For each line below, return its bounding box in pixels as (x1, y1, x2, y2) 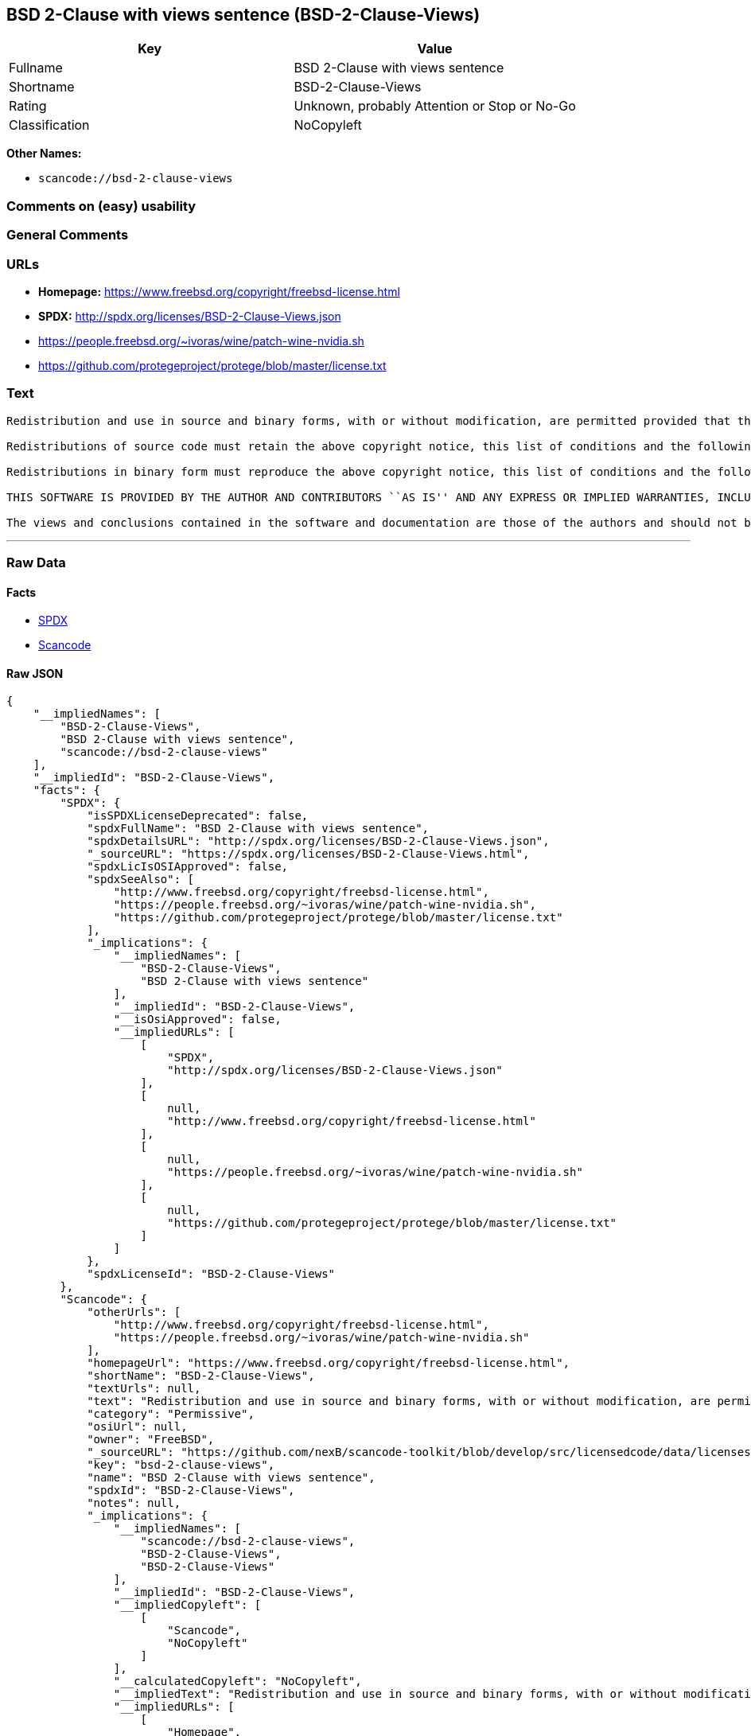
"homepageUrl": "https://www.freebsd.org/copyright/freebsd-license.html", (87, 1356, 570, 1370)
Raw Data (6, 555, 66, 571)
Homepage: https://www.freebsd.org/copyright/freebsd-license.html (38, 284, 400, 298)
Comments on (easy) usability (6, 197, 197, 214)
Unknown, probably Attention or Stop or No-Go (294, 98, 576, 115)
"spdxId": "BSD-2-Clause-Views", (87, 1484, 295, 1497)
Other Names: (6, 146, 82, 161)
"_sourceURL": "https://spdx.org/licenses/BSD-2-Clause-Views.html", (87, 847, 530, 861)
